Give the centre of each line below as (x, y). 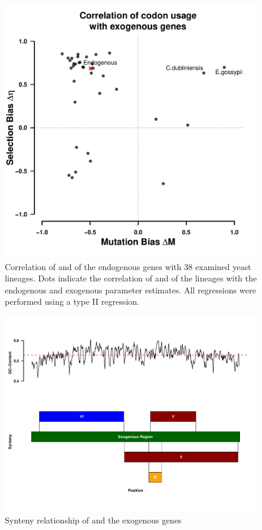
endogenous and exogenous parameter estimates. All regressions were (130, 289)
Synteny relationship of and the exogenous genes (93, 520)
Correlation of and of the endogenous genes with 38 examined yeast (128, 266)
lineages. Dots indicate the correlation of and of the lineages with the (131, 278)
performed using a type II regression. (72, 301)
